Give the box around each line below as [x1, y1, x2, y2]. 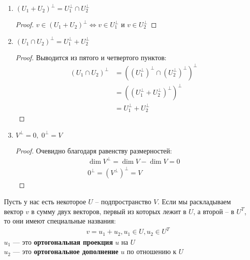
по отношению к [126, 246, 177, 257]
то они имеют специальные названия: [4, 216, 116, 226]
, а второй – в [193, 206, 234, 216]
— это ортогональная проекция [13, 236, 113, 247]
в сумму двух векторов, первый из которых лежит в [31, 206, 187, 216]
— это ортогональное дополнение [13, 246, 119, 257]
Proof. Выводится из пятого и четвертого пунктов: [15, 52, 167, 62]
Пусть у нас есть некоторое [4, 196, 86, 207]
